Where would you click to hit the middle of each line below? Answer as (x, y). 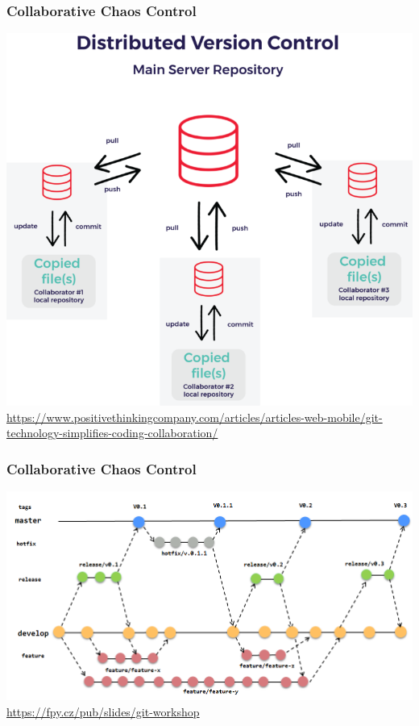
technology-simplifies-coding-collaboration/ (112, 433)
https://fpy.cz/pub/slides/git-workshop (103, 712)
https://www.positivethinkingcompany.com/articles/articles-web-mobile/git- (195, 417)
